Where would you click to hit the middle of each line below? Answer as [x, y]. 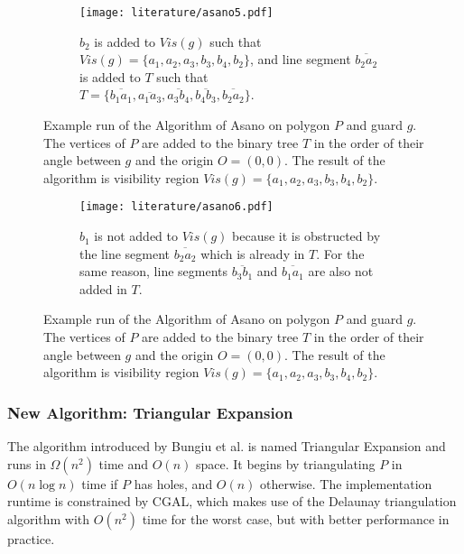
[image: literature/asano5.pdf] [176, 13]
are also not [341, 271]
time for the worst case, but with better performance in [296, 518]
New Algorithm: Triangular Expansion [150, 412]
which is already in [253, 253]
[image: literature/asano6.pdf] [176, 207]
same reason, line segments [154, 271]
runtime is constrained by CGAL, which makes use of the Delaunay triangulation [232, 501]
